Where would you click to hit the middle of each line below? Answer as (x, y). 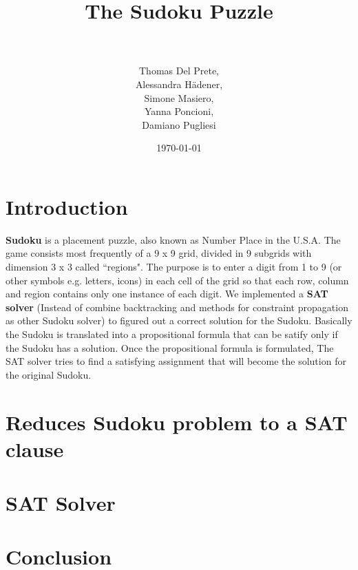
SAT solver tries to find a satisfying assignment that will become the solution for (176, 361)
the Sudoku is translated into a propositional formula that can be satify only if (172, 334)
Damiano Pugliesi (179, 124)
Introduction (67, 206)
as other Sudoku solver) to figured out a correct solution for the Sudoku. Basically (179, 320)
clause (35, 448)
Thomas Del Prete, (179, 71)
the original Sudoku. (49, 374)
